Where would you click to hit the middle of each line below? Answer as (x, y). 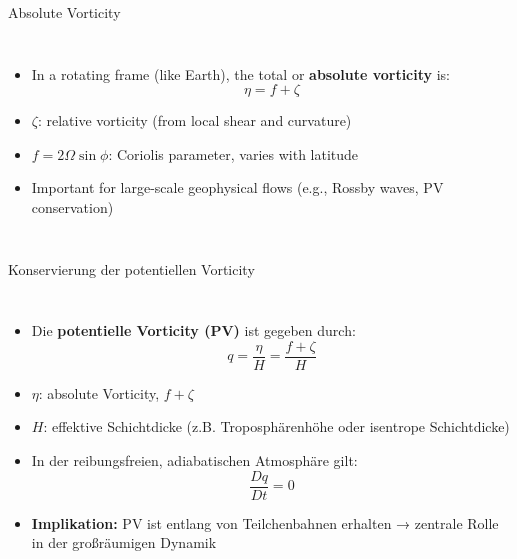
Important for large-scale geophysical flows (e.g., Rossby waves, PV (237, 187)
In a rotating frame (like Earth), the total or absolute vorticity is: (241, 73)
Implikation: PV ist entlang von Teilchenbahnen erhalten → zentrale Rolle (265, 522)
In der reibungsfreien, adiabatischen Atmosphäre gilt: (194, 460)
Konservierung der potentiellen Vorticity (131, 268)
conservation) (72, 206)
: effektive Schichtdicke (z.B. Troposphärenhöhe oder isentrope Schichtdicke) (276, 426)
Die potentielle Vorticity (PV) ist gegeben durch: (193, 330)
